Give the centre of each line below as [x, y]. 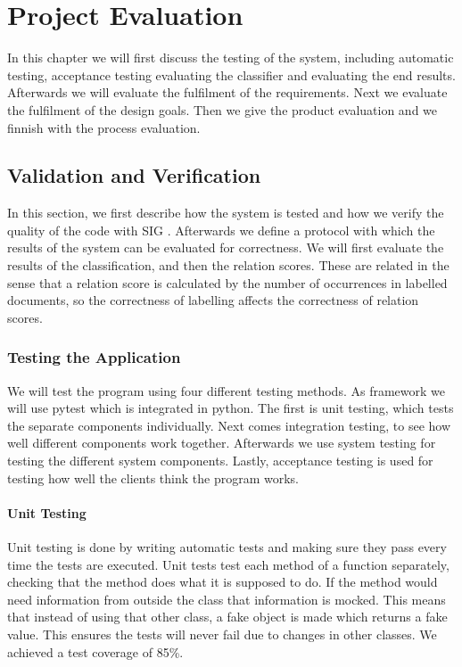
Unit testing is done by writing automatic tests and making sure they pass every [227, 547]
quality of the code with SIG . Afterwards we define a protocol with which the [221, 230]
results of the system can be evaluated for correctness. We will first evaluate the [226, 247]
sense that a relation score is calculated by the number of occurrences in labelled [227, 282]
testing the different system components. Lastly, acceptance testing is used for [220, 461]
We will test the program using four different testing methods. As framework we [226, 390]
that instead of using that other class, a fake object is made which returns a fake [227, 617]
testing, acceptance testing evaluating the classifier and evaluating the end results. [231, 74]
